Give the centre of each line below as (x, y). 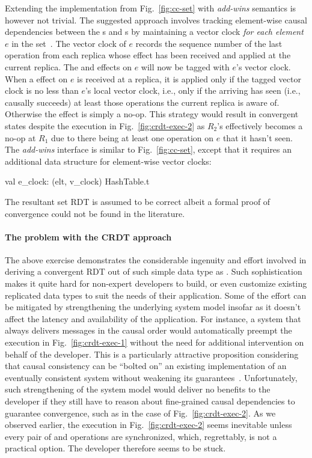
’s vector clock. (264, 66)
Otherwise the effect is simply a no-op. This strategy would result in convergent (152, 114)
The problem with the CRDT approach (88, 237)
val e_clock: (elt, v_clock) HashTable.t (77, 181)
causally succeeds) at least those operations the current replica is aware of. (142, 102)
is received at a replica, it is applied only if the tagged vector (189, 78)
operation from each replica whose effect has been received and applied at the (148, 55)
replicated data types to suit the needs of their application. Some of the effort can (156, 295)
